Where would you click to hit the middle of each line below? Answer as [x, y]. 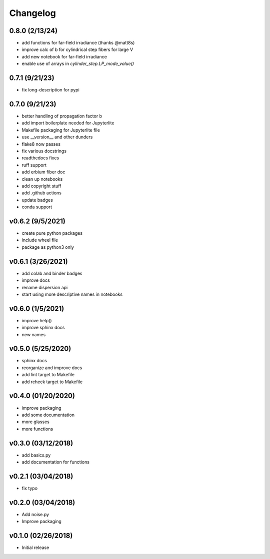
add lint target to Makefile [48, 375]
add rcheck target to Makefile [52, 382]
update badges [37, 200]
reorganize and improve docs [52, 368]
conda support [37, 207]
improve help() [37, 320]
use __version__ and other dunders [57, 137]
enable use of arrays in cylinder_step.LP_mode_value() [78, 64]
